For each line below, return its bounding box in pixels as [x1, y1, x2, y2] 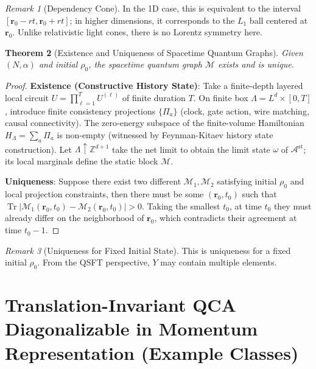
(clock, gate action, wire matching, [180, 104, 309, 117]
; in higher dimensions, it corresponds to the [69, 13, 235, 26]
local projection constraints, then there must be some [5, 188, 204, 200]
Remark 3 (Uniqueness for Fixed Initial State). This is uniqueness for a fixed [5, 244, 291, 256]
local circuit [5, 91, 49, 104]
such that [242, 188, 277, 200]
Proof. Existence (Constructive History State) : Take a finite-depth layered [5, 79, 303, 92]
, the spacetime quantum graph [88, 58, 202, 71]
